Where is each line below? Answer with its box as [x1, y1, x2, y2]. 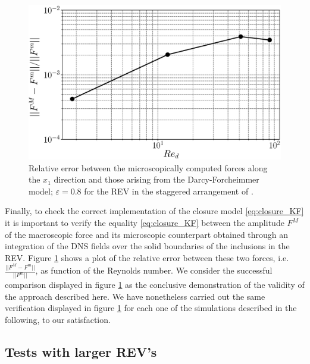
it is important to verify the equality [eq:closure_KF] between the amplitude [5, 216, 284, 228]
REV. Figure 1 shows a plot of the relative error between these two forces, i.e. [5, 251, 289, 263]
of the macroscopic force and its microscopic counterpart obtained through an [5, 228, 289, 240]
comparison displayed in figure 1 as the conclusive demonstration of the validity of [5, 278, 305, 291]
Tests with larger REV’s [5, 343, 157, 361]
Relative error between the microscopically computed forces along [29, 161, 268, 174]
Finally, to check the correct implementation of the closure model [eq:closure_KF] [5, 205, 304, 217]
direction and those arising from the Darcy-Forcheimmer [54, 173, 259, 186]
